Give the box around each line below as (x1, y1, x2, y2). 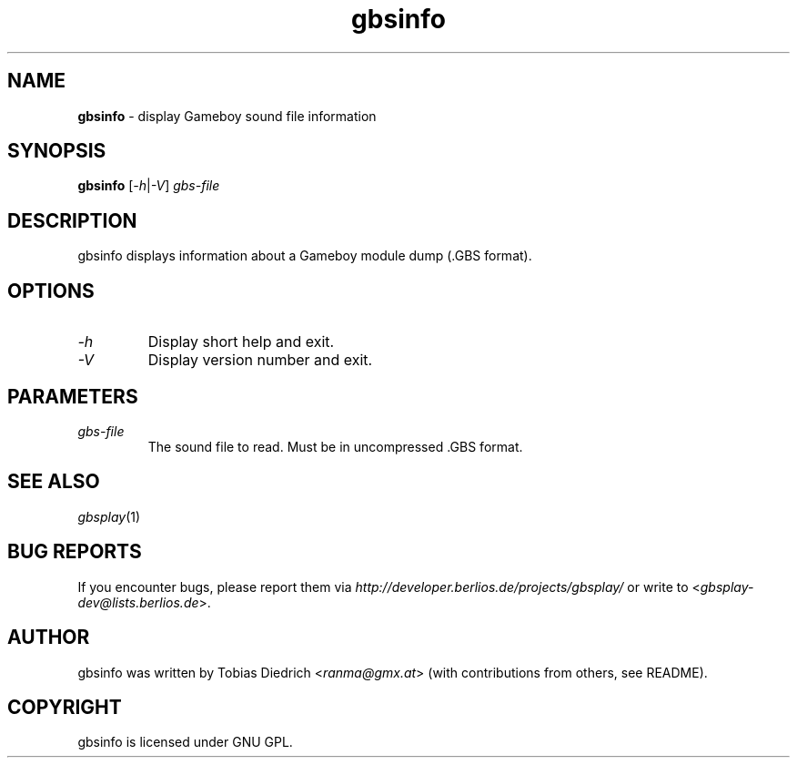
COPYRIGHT (7, 695, 122, 719)
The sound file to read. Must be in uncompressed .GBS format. (147, 438, 523, 454)
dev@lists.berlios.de (77, 594, 199, 610)
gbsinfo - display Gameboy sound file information (77, 107, 377, 124)
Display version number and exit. (147, 351, 373, 370)
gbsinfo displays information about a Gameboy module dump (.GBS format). (77, 248, 532, 264)
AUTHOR (7, 626, 90, 649)
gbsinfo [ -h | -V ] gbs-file (77, 178, 220, 194)
